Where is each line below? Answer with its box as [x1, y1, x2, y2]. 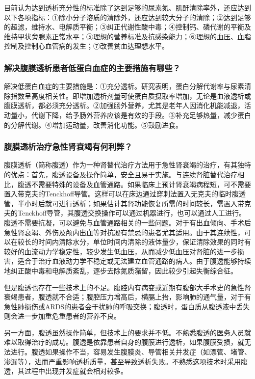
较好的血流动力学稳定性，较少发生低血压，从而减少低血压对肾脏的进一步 [4, 246, 237, 256]
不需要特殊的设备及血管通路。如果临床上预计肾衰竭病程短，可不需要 [31, 179, 251, 189]
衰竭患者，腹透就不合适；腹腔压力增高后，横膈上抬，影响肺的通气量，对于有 [4, 292, 251, 302]
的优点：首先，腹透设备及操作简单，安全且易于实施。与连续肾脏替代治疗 [4, 169, 237, 179]
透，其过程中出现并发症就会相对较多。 [4, 366, 127, 376]
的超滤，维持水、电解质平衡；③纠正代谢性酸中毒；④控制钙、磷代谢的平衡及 [4, 22, 251, 32]
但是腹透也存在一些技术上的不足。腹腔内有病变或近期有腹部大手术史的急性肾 [4, 282, 251, 292]
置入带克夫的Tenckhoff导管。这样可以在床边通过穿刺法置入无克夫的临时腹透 [4, 189, 246, 199]
